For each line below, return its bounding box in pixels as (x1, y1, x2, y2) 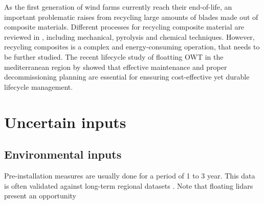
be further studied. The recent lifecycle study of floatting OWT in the (4, 51, 224, 62)
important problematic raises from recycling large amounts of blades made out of (4, 11, 258, 22)
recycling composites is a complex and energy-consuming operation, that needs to (4, 41, 260, 52)
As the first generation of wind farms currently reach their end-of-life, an (4, 2, 232, 12)
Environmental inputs (4, 146, 122, 162)
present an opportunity (4, 190, 76, 201)
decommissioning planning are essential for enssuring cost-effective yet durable (4, 71, 250, 82)
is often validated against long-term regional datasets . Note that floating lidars (4, 180, 253, 191)
